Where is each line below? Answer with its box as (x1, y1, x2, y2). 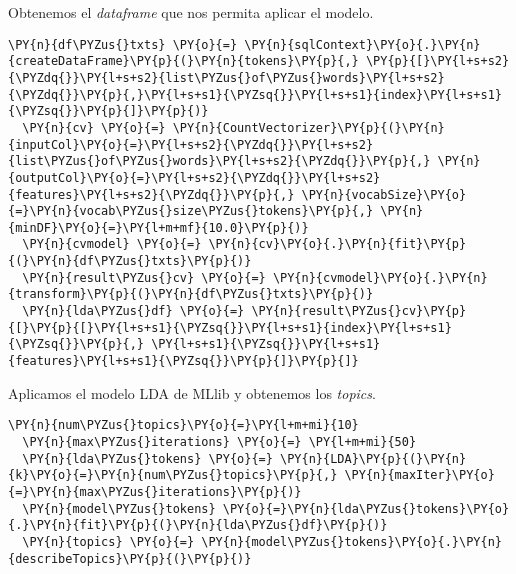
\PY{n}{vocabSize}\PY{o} (301, 187, 467, 202)
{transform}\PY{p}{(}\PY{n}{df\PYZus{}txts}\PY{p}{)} (8, 287, 374, 302)
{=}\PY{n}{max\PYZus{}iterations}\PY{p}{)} (8, 484, 302, 499)
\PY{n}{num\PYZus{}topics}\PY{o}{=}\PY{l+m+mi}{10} (8, 418, 359, 433)
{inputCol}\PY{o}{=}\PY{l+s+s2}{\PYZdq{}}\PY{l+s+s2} (8, 137, 374, 152)
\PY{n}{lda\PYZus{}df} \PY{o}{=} (22, 304, 245, 319)
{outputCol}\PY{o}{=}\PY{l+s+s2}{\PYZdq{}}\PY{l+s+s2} (8, 170, 381, 185)
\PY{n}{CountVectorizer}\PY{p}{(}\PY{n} (172, 120, 445, 135)
